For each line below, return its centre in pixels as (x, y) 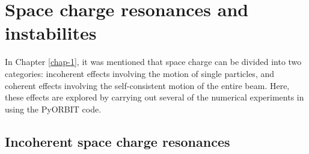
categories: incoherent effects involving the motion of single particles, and (140, 73)
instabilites (51, 33)
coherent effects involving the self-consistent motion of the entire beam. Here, (147, 85)
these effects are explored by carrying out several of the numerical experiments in (154, 97)
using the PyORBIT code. (53, 109)
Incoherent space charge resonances (118, 141)
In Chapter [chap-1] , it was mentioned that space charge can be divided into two (153, 62)
